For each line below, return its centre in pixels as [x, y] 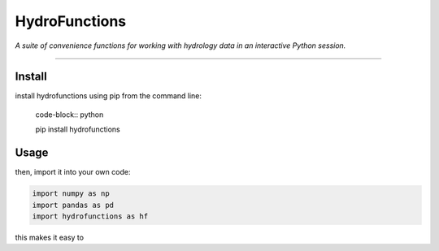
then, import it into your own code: [73, 172]
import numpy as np [71, 194]
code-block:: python [70, 115]
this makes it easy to [50, 237]
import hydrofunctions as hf [90, 216]
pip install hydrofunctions [78, 129]
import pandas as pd [73, 205]
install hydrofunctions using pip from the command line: [109, 96]
